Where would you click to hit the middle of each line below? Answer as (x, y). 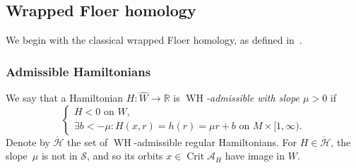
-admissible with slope (253, 98)
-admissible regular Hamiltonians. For (215, 142)
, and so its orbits (125, 156)
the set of (88, 142)
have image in (255, 156)
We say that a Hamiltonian (65, 98)
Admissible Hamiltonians (78, 71)
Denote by (28, 142)
